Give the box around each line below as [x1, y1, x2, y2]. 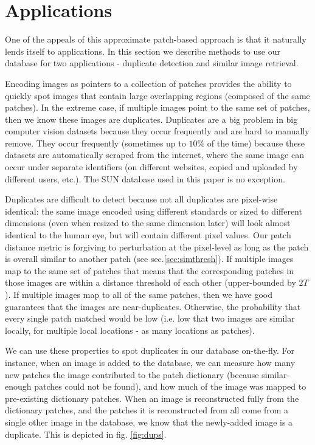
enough [5, 380, 32, 393]
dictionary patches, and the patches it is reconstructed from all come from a [5, 404, 288, 416]
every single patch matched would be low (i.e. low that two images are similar [5, 312, 295, 325]
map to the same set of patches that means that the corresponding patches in [5, 264, 294, 277]
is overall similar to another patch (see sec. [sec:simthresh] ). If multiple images [5, 252, 294, 265]
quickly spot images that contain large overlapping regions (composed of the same [5, 89, 310, 102]
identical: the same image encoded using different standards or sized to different [5, 204, 302, 217]
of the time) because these [207, 136, 305, 149]
